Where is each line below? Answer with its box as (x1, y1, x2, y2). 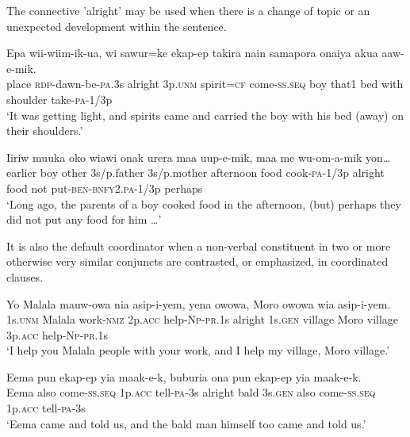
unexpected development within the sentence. (6, 17, 227, 34)
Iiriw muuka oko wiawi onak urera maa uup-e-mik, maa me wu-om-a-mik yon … (6, 148, 391, 165)
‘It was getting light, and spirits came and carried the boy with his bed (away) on (6, 106, 404, 123)
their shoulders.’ (6, 122, 83, 139)
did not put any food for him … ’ (6, 211, 162, 228)
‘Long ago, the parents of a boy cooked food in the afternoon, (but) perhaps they (6, 195, 401, 212)
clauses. (6, 268, 44, 285)
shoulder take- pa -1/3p (6, 90, 113, 107)
